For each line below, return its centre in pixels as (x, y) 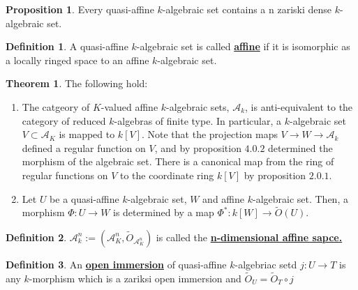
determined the (300, 147)
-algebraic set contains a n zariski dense (247, 9)
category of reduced (64, 120)
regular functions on (65, 175)
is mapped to (87, 134)
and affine (224, 198)
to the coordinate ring (167, 175)
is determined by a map (164, 212)
